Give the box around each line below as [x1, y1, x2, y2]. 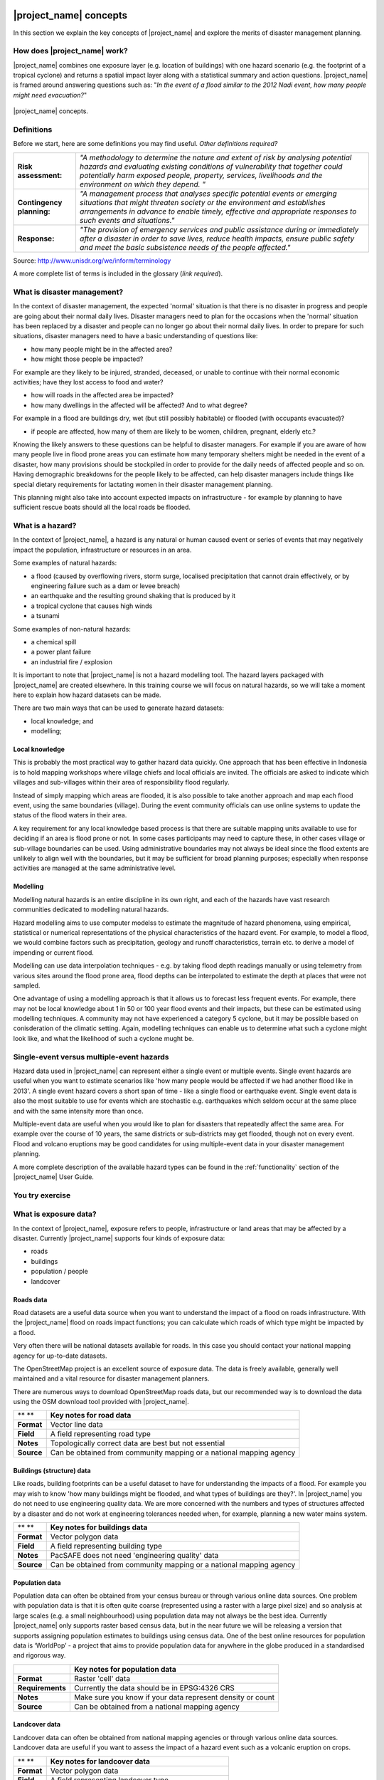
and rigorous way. [13, 1651, 66, 1660]
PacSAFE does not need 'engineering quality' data [50, 1551, 219, 1561]
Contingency [17, 197, 63, 207]
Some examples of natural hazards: [13, 559, 117, 567]
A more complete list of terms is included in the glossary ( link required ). [13, 269, 223, 278]
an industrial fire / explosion [31, 657, 113, 666]
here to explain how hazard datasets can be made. [13, 691, 161, 699]
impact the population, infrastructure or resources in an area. [13, 545, 192, 554]
